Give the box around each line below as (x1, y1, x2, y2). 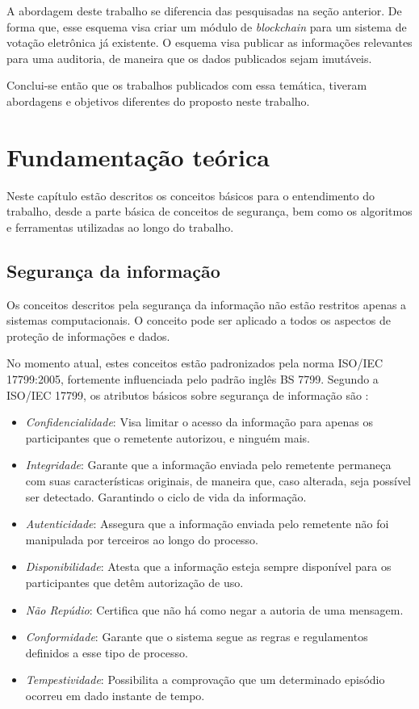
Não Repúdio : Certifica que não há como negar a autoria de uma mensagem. (25, 601, 404, 618)
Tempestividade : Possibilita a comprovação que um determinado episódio (25, 671, 385, 688)
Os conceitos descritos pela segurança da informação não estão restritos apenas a (6, 296, 407, 313)
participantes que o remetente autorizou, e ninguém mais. (25, 429, 310, 446)
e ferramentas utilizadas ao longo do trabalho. (6, 218, 234, 235)
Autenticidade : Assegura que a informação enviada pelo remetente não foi (25, 515, 389, 532)
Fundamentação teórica (6, 140, 270, 173)
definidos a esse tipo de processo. (25, 644, 188, 661)
